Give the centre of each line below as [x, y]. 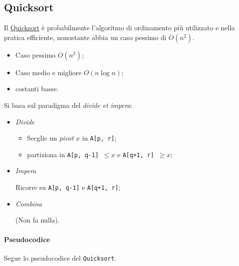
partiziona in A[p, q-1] [63, 154]
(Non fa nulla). [37, 220]
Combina [29, 203]
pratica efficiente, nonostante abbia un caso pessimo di [85, 37]
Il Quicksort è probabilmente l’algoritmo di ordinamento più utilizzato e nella [119, 28]
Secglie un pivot [50, 138]
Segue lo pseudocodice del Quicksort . [60, 257]
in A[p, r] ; [99, 138]
